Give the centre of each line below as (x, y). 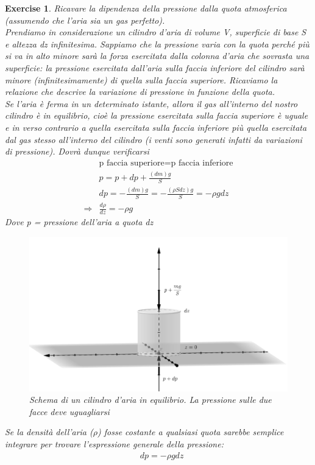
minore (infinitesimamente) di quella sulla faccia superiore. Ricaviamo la (141, 79)
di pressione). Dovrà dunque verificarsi (77, 151)
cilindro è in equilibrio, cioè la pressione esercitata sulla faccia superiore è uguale (157, 115)
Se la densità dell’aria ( (49, 432)
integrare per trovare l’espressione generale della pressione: (114, 444)
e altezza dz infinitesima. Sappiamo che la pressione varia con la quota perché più (157, 44)
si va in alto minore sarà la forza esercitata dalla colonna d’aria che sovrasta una (157, 56)
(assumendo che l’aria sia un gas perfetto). (85, 20)
